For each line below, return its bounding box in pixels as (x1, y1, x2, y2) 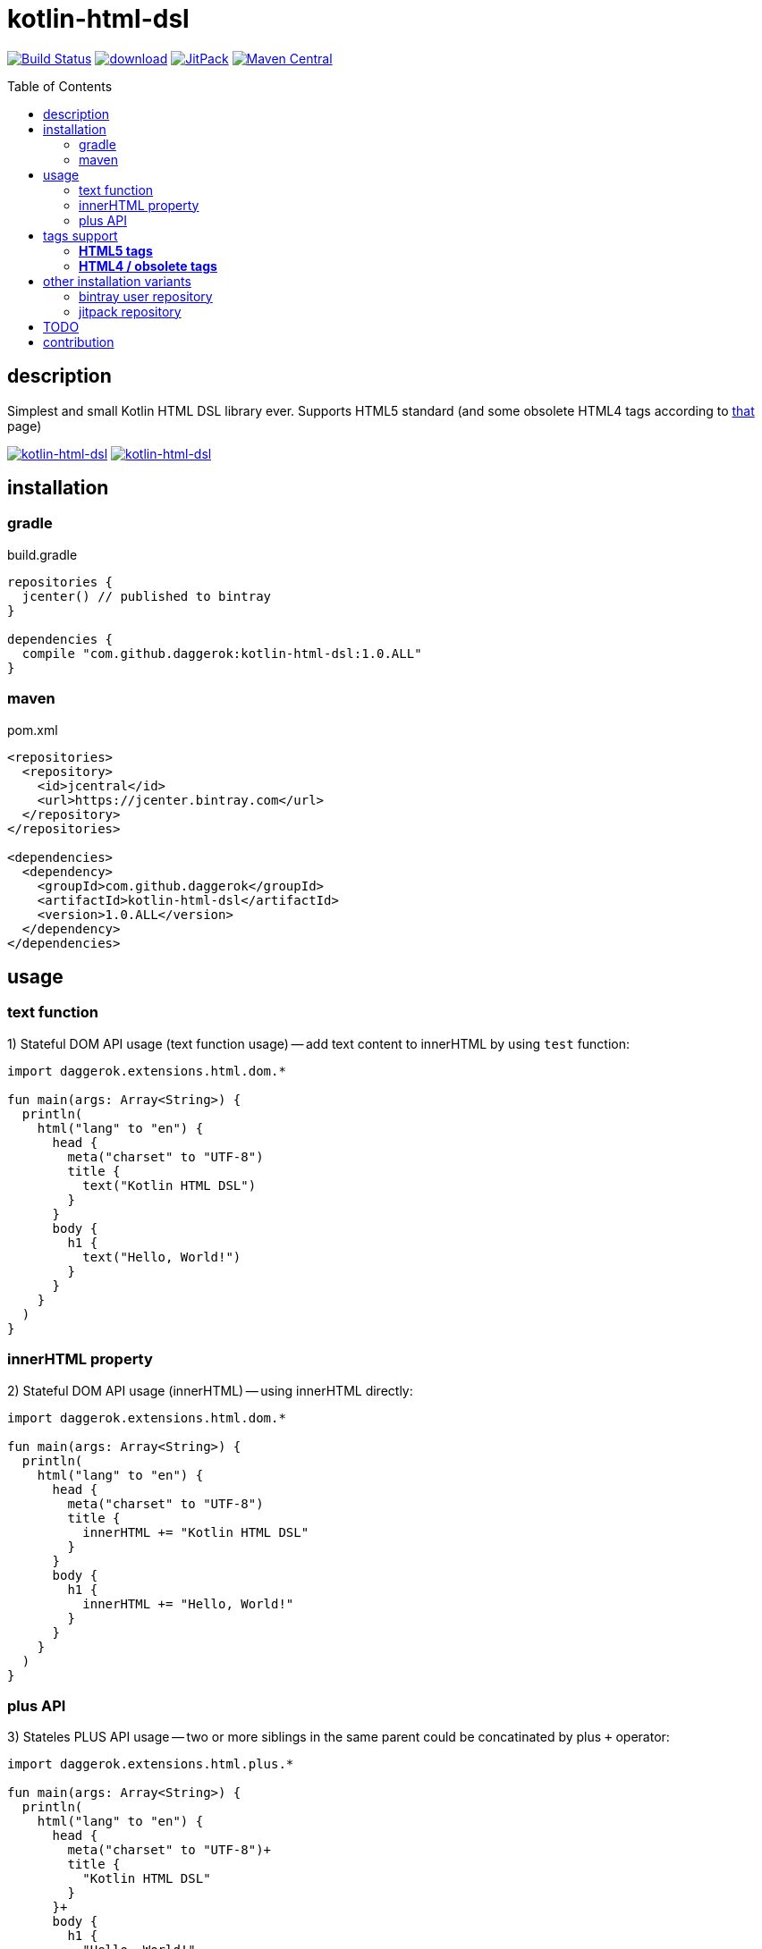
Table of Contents (7, 78, 113, 94)
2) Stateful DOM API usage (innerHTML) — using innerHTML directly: (7, 1382, 413, 1398)
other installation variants (43, 273, 191, 289)
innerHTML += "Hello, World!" (82, 1596, 294, 1611)
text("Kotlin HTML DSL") (82, 1177, 257, 1193)
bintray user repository (79, 288, 213, 304)
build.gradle (7, 546, 78, 562)
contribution (43, 333, 114, 350)
